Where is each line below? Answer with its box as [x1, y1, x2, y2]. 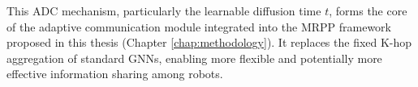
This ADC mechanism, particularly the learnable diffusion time [6, 2, 321, 19]
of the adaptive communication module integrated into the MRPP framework [6, 18, 391, 35]
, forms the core [329, 2, 407, 19]
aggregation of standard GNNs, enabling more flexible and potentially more [6, 49, 382, 66]
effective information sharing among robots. [6, 65, 223, 82]
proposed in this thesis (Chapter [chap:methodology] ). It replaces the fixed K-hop [6, 34, 412, 51]
